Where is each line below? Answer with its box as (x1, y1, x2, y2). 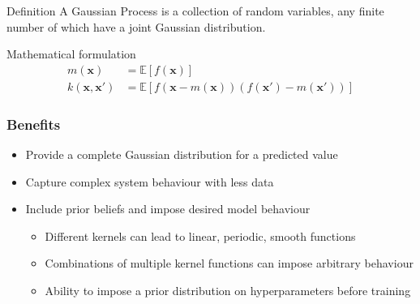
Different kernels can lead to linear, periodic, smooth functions (45, 227, 356, 244)
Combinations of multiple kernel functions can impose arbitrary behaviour (45, 255, 414, 272)
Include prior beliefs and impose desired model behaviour (25, 200, 311, 217)
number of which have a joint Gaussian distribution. (6, 18, 266, 35)
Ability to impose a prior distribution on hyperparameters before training (45, 282, 411, 299)
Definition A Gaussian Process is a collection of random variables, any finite (6, 2, 384, 19)
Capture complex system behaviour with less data (25, 173, 274, 190)
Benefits (6, 113, 61, 134)
